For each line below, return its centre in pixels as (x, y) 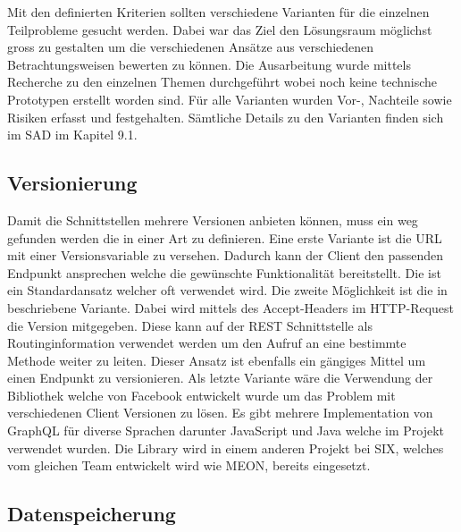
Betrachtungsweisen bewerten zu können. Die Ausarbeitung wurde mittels (209, 64)
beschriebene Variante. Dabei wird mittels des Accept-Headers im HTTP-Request (231, 307)
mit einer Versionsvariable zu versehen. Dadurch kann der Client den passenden (226, 255)
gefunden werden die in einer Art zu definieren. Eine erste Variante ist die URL (225, 237)
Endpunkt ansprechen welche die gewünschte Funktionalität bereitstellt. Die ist (224, 272)
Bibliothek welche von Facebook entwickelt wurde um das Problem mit (201, 395)
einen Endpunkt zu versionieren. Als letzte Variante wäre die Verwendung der (220, 378)
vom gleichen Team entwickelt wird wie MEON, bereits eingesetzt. (189, 465)
